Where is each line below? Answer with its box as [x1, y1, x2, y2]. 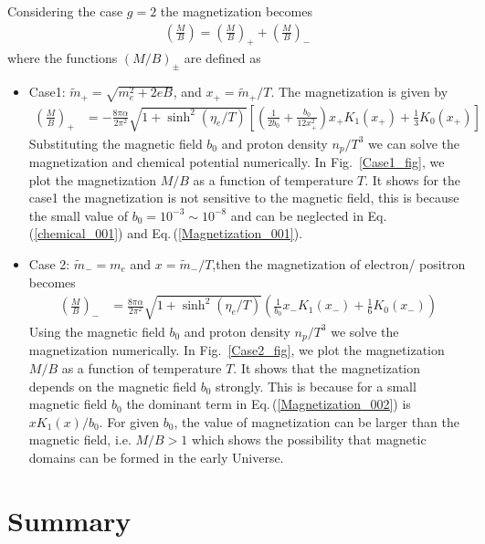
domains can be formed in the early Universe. [28, 447, 284, 466]
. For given [99, 412, 160, 431]
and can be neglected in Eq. [230, 205, 387, 225]
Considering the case [7, 2, 123, 20]
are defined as [184, 48, 261, 68]
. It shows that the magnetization [233, 358, 421, 377]
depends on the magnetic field [28, 376, 197, 395]
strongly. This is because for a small [216, 376, 416, 395]
